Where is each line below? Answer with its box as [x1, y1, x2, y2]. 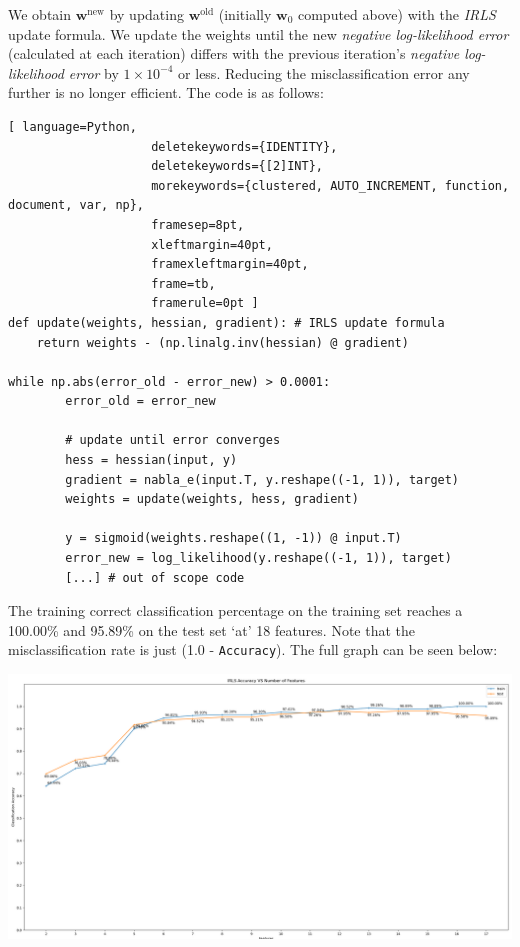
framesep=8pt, [151, 217, 245, 232]
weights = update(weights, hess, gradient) [65, 492, 359, 507]
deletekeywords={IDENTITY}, [151, 139, 338, 154]
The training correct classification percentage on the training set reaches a [8, 600, 463, 621]
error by [68, 62, 119, 83]
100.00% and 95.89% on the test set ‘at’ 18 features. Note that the [8, 619, 416, 640]
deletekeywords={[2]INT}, [151, 159, 323, 174]
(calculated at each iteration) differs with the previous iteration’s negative [8, 43, 460, 64]
